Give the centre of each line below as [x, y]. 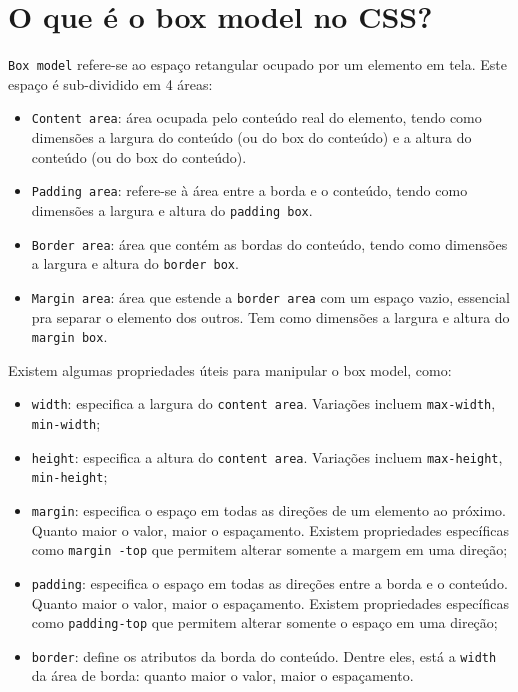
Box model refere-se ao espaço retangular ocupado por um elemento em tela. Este [257, 64]
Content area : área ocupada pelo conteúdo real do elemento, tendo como [256, 117]
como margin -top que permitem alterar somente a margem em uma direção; [269, 549]
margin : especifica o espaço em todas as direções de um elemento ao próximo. [269, 509]
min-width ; [66, 423]
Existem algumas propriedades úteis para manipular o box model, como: [230, 369]
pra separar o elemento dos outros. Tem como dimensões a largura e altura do [270, 316]
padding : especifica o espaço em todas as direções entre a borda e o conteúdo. [269, 582]
